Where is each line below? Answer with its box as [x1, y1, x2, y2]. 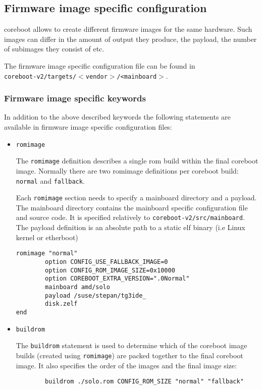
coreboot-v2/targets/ [4, 73, 77, 80]
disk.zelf [45, 300, 78, 308]
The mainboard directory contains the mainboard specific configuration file [16, 202, 248, 212]
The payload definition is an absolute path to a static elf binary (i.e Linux [16, 222, 245, 233]
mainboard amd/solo [45, 283, 110, 291]
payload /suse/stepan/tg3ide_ [45, 292, 146, 299]
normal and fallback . [16, 175, 85, 186]
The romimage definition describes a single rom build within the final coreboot [16, 155, 258, 166]
